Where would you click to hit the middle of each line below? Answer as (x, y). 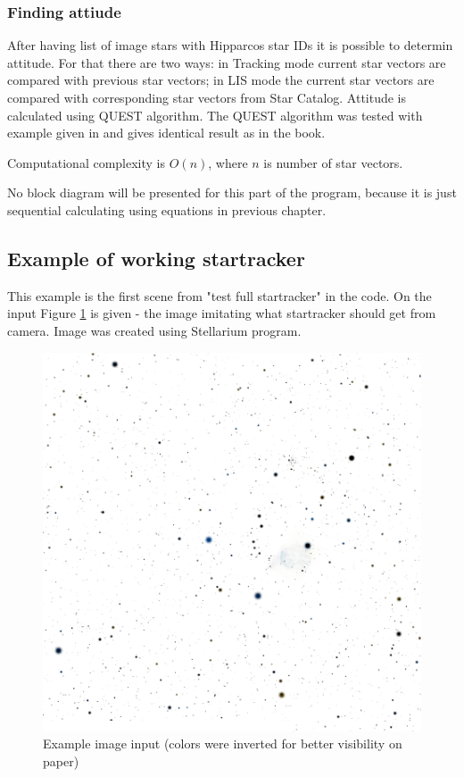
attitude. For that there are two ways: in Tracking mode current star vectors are (227, 62)
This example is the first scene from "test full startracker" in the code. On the (220, 295)
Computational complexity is (87, 162)
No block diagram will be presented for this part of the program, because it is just (232, 192)
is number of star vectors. (333, 162)
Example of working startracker (156, 258)
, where (228, 162)
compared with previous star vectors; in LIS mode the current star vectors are (221, 80)
